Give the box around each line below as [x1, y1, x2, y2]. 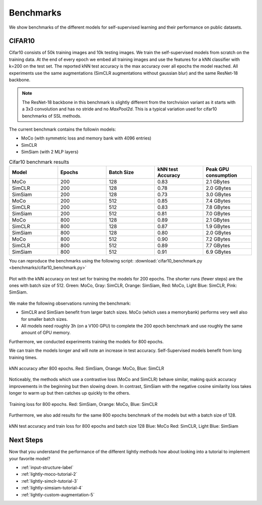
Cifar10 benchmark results [9, 158, 69, 165]
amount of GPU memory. [21, 330, 71, 335]
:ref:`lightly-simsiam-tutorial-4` [21, 485, 83, 491]
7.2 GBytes [205, 236, 230, 243]
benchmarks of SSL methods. [22, 113, 82, 119]
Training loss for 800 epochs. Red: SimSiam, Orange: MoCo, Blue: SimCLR [9, 401, 158, 407]
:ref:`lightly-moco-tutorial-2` [21, 471, 78, 477]
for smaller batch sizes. [21, 316, 68, 322]
